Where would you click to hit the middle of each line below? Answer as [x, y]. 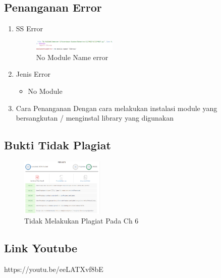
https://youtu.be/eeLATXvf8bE [54, 269]
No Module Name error [72, 57]
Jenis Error [33, 74]
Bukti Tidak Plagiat [58, 145]
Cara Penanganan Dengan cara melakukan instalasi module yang [117, 108]
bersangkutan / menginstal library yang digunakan [95, 118]
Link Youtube [41, 248]
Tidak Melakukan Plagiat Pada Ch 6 [81, 221]
